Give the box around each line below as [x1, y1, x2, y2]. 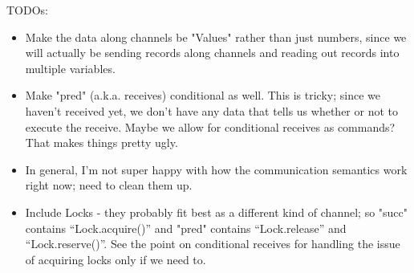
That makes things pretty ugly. [25, 134, 178, 151]
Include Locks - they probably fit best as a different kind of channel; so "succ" [25, 203, 408, 220]
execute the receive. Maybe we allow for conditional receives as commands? [25, 118, 396, 135]
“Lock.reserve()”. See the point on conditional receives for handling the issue [25, 235, 400, 252]
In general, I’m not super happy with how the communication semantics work [25, 161, 408, 177]
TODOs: [6, 2, 48, 18]
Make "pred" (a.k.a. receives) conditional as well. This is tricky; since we [25, 87, 380, 104]
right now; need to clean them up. [25, 177, 193, 194]
